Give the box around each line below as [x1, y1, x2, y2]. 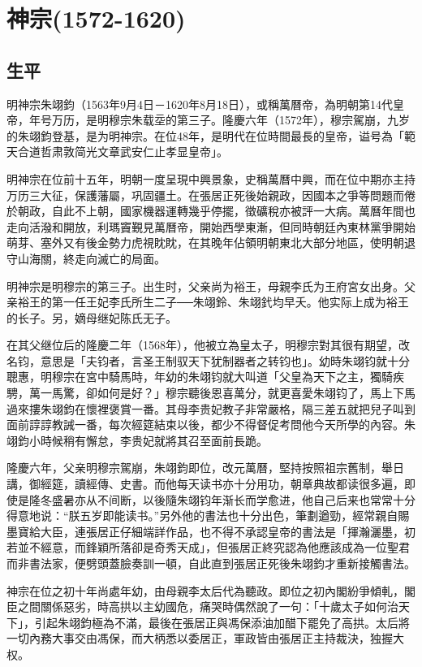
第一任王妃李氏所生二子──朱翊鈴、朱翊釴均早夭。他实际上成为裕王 [51, 293, 409, 310]
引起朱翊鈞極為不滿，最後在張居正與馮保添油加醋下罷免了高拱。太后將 [34, 613, 410, 630]
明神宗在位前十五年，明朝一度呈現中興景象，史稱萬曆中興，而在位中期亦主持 [6, 170, 416, 187]
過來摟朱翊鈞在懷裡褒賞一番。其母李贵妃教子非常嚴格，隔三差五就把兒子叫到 [6, 400, 416, 417]
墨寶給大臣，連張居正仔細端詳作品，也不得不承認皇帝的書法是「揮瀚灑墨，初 [6, 522, 416, 539]
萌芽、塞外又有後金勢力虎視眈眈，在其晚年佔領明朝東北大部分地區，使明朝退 [6, 234, 416, 251]
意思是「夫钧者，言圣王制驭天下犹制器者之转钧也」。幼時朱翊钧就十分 [40, 352, 410, 369]
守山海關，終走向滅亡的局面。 [6, 249, 166, 266]
